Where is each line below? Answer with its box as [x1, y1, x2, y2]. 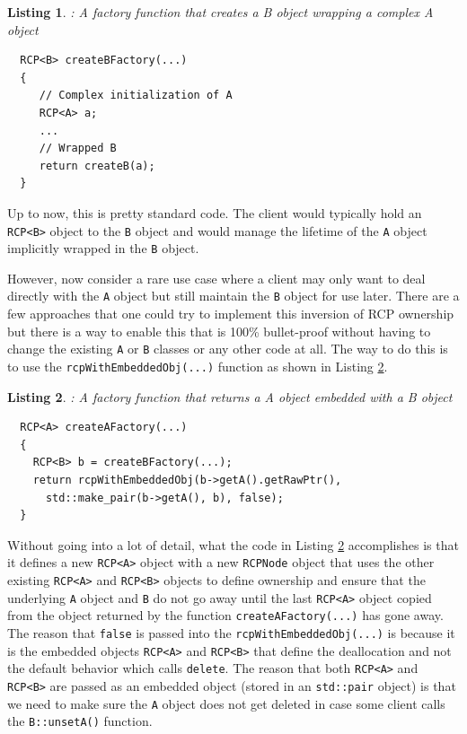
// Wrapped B [39, 142, 117, 155]
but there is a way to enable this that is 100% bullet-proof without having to [7, 321, 431, 340]
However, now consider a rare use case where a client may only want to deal [7, 268, 426, 287]
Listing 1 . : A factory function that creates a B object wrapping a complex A [7, 3, 434, 21]
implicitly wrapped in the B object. [7, 239, 199, 258]
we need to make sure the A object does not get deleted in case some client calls [7, 694, 445, 712]
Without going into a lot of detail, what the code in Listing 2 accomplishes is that [7, 535, 459, 554]
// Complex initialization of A [39, 89, 233, 102]
